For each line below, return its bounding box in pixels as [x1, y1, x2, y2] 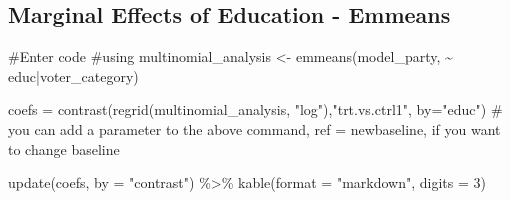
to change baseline [8, 138, 120, 159]
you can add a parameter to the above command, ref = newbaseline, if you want [8, 118, 501, 139]
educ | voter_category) [8, 65, 139, 86]
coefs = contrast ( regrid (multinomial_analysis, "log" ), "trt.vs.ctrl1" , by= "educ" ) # [8, 99, 503, 120]
